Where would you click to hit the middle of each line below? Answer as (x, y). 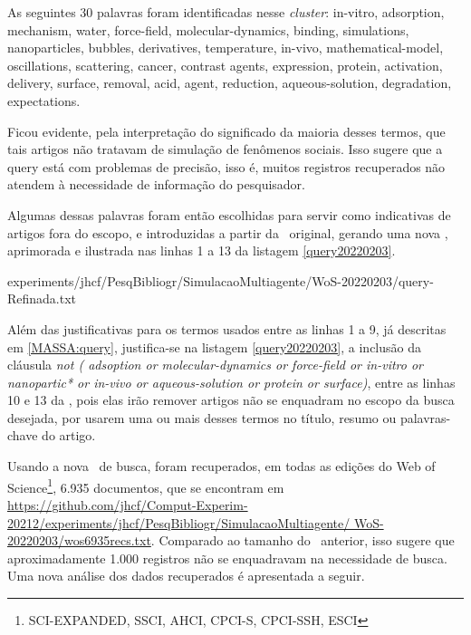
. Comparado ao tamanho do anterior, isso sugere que (303, 540)
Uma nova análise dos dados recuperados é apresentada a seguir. (186, 576)
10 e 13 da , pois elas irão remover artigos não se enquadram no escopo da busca (231, 400)
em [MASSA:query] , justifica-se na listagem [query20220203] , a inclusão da (214, 346)
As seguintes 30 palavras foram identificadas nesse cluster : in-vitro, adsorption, (226, 12)
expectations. (44, 100)
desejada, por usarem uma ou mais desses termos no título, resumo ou (202, 417)
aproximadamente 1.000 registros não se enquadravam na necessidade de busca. (227, 558)
